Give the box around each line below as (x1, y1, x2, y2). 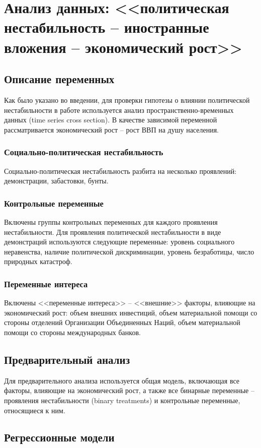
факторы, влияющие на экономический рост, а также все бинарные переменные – (4, 385, 254, 396)
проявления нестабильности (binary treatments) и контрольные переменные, (4, 395, 240, 405)
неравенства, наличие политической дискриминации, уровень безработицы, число (4, 246, 254, 257)
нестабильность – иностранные (4, 17, 209, 37)
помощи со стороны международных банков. (4, 327, 141, 337)
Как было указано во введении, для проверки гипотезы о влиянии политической (4, 94, 250, 105)
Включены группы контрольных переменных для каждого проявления (4, 216, 218, 227)
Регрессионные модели (4, 429, 115, 445)
